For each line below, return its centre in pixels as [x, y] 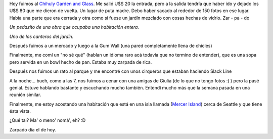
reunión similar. [25, 95]
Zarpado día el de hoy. [33, 129]
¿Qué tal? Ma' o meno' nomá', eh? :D [48, 120]
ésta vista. [20, 111]
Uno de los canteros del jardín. [41, 36]
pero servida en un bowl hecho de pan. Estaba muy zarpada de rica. [81, 62]
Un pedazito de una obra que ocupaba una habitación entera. [74, 27]
